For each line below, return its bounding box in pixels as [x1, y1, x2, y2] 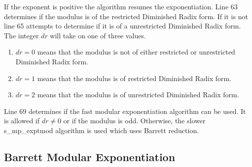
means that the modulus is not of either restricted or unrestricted [37, 47, 235, 57]
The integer [4, 30, 39, 40]
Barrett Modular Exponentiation [4, 149, 176, 164]
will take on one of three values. [50, 30, 146, 40]
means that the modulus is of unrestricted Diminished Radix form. [37, 89, 239, 100]
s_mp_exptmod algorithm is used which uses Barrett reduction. [4, 125, 199, 135]
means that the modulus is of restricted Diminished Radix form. [37, 73, 232, 83]
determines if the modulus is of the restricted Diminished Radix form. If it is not [4, 11, 248, 21]
